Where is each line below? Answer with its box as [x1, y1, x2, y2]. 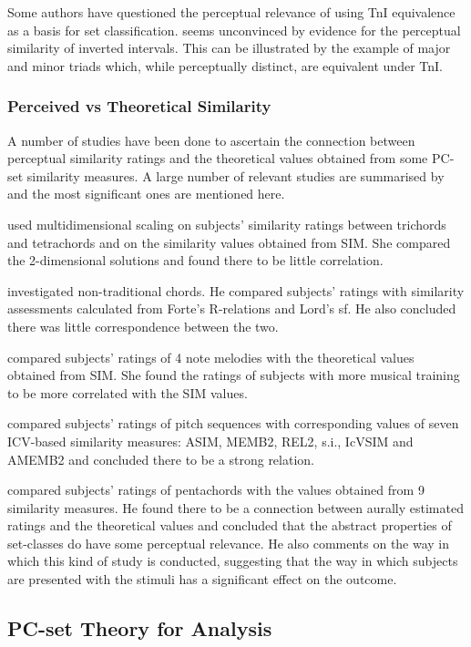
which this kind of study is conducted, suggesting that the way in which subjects [7, 551, 458, 570]
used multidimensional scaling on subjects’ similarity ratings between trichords [7, 214, 446, 233]
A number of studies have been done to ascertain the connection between [7, 130, 415, 149]
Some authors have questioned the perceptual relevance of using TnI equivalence [7, 3, 456, 21]
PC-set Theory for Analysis [7, 614, 272, 642]
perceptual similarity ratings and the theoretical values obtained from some [7, 149, 428, 168]
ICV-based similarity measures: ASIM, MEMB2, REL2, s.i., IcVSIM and [7, 431, 414, 450]
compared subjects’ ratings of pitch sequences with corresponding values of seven [7, 414, 459, 433]
